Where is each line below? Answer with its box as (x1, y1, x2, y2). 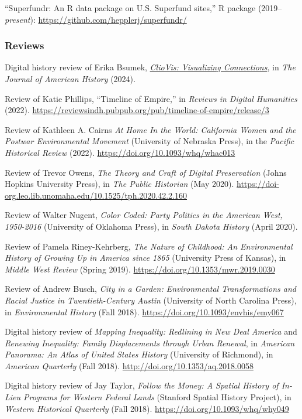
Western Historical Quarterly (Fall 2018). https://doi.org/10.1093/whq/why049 (5, 402, 289, 414)
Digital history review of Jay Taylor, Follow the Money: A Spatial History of (5, 379, 279, 391)
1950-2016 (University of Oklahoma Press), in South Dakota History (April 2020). (5, 220, 298, 232)
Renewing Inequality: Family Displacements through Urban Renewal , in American (5, 336, 295, 349)
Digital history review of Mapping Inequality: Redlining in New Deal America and (5, 325, 297, 338)
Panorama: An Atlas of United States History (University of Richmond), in (5, 348, 273, 360)
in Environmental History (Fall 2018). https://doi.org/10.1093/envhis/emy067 (5, 305, 284, 318)
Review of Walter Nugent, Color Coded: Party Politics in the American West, (5, 209, 283, 221)
